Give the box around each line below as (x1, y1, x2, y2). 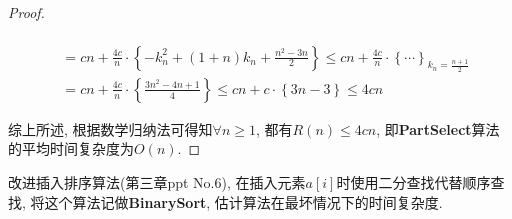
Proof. (8, 2, 45, 22)
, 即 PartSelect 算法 (376, 118, 500, 139)
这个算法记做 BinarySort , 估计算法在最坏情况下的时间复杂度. (44, 191, 443, 212)
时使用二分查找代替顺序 (336, 172, 491, 193)
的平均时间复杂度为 (8, 138, 134, 159)
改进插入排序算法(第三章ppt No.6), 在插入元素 (8, 172, 306, 193)
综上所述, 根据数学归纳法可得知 (8, 118, 213, 139)
